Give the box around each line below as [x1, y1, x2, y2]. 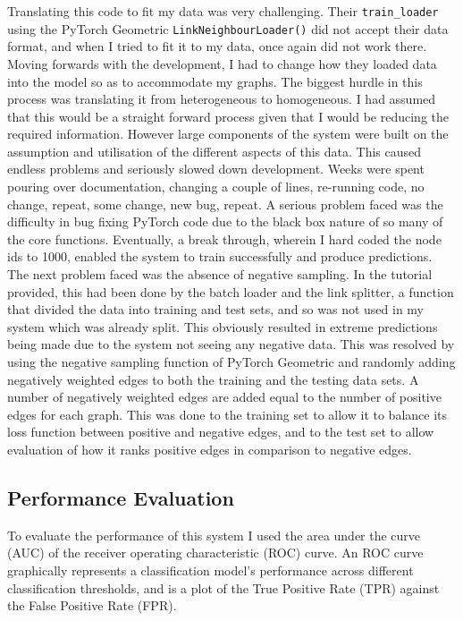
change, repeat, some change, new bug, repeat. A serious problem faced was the [7, 194, 443, 213]
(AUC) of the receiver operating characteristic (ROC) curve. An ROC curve [7, 543, 424, 562]
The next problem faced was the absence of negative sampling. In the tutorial [7, 265, 433, 284]
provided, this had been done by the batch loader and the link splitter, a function [7, 282, 454, 301]
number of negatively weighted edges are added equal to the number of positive [7, 387, 442, 406]
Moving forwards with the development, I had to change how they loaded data [7, 54, 437, 72]
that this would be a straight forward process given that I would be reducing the [7, 106, 450, 125]
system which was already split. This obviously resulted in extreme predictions [7, 317, 438, 336]
